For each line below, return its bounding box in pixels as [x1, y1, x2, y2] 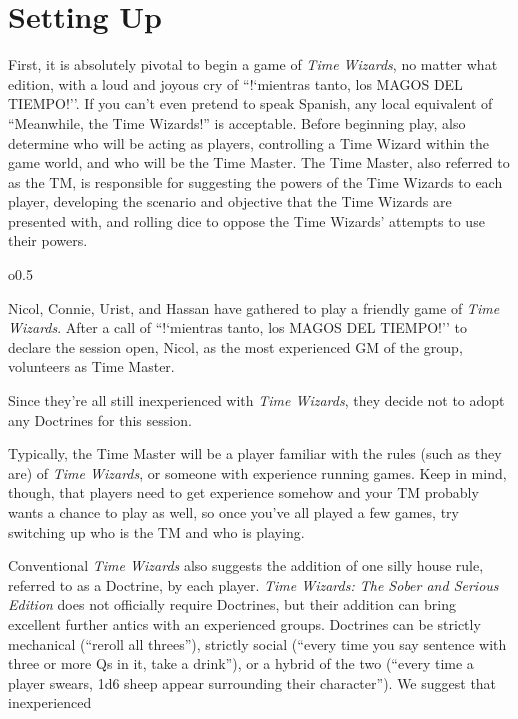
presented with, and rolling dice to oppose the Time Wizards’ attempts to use [8, 210, 485, 231]
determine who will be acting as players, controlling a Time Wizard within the [8, 132, 489, 153]
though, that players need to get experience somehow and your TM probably [8, 482, 479, 503]
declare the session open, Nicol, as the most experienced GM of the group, [8, 336, 463, 357]
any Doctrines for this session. [8, 409, 192, 430]
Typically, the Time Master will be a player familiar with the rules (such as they [8, 443, 502, 464]
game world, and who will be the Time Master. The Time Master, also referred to [8, 152, 510, 173]
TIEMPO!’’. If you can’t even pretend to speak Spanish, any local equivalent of [8, 93, 493, 114]
